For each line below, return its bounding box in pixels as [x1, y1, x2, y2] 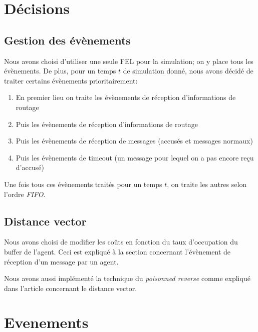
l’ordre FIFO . [4, 188, 46, 199]
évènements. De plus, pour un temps [4, 65, 116, 76]
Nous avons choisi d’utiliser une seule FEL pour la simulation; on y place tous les [4, 55, 253, 66]
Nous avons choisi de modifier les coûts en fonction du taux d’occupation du [4, 236, 238, 247]
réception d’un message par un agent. [4, 256, 119, 266]
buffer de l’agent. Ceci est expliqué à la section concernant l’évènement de [4, 246, 231, 256]
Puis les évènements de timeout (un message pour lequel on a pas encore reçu [16, 152, 254, 162]
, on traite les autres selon [167, 178, 247, 189]
